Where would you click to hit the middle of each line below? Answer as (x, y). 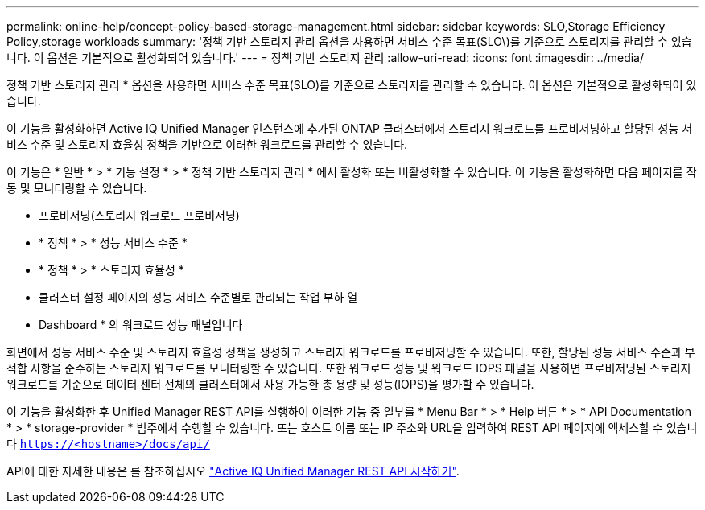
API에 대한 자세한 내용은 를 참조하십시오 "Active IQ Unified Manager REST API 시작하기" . (233, 471)
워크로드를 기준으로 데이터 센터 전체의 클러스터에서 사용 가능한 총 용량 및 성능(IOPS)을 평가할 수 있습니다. (270, 384)
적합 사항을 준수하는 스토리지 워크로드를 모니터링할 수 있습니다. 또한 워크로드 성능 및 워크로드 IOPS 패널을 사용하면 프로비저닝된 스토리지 (349, 368)
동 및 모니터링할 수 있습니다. (77, 188)
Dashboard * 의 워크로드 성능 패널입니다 (141, 325)
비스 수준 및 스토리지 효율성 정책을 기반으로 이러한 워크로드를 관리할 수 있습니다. (207, 144)
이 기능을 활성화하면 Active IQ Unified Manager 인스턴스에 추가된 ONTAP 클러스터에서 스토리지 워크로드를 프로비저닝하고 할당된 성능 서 (350, 128)
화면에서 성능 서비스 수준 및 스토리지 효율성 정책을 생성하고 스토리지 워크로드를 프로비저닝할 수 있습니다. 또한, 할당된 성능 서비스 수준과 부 (351, 352)
